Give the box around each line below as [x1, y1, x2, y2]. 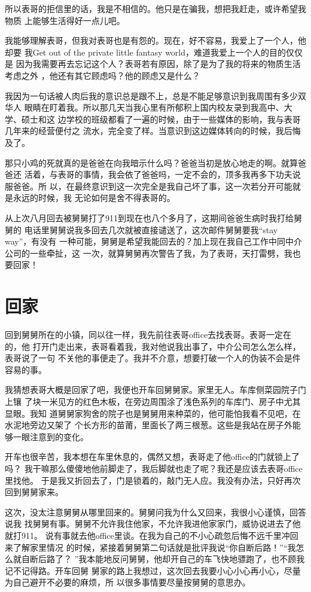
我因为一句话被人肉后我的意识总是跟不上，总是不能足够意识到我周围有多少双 [5, 89, 306, 102]
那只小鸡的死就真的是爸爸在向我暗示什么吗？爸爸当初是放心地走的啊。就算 [5, 156, 298, 169]
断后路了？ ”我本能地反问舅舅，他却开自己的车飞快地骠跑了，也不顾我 [29, 553, 305, 565]
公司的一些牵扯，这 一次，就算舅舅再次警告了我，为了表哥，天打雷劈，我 [5, 246, 292, 259]
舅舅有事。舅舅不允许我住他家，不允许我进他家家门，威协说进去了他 [32, 517, 301, 530]
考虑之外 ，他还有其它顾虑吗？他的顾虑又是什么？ [5, 69, 200, 81]
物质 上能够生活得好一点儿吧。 [5, 14, 125, 26]
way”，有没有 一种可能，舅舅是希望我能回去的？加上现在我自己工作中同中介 [5, 235, 302, 248]
